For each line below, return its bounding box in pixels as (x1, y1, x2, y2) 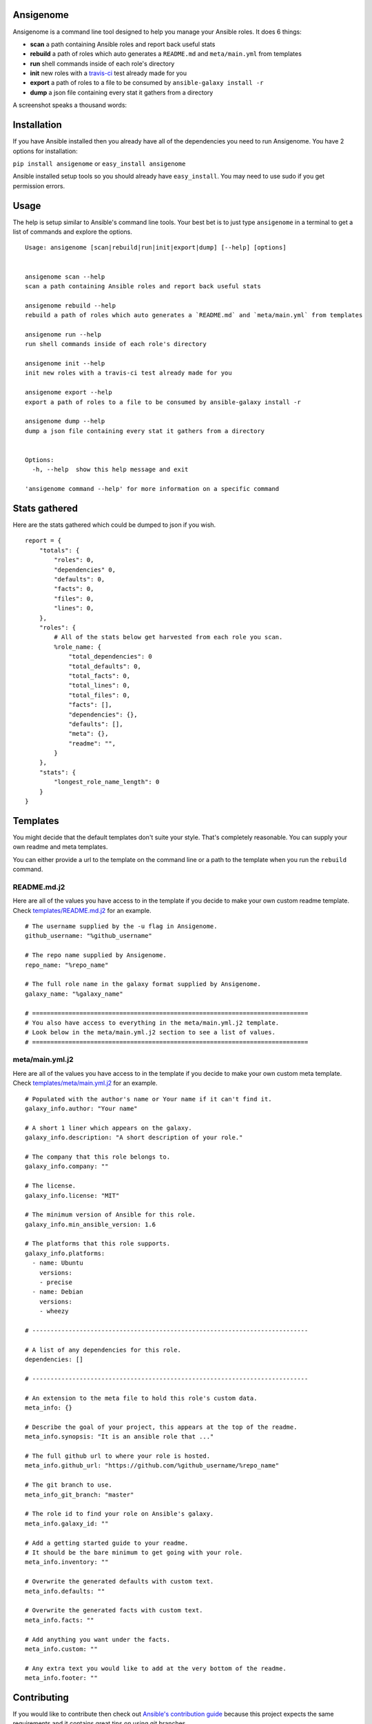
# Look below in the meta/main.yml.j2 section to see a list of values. (25, 1028, 276, 1036)
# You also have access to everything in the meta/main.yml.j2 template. (25, 1019, 280, 1027)
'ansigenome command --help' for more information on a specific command (25, 485, 280, 493)
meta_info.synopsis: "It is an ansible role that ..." (25, 1433, 214, 1441)
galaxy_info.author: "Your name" (25, 1105, 138, 1113)
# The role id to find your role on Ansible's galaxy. (25, 1510, 214, 1518)
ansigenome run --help (25, 330, 102, 338)
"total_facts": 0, (68, 672, 131, 679)
